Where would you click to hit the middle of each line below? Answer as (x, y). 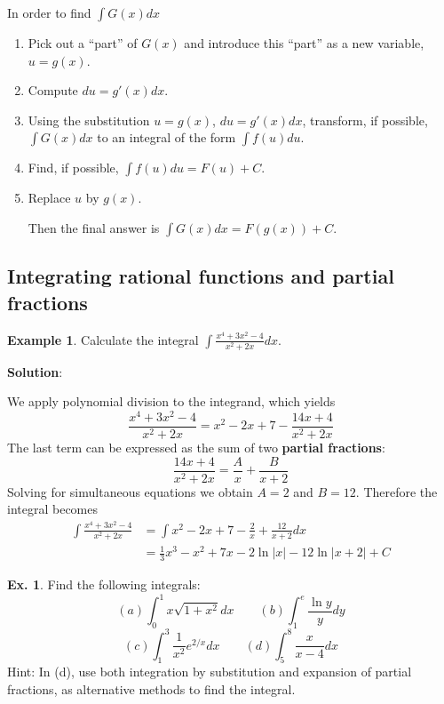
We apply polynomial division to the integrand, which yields (171, 401)
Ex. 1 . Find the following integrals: (104, 584)
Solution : (35, 371)
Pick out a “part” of (83, 43)
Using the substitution (89, 120)
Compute (53, 90)
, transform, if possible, (365, 120)
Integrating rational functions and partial (201, 276)
